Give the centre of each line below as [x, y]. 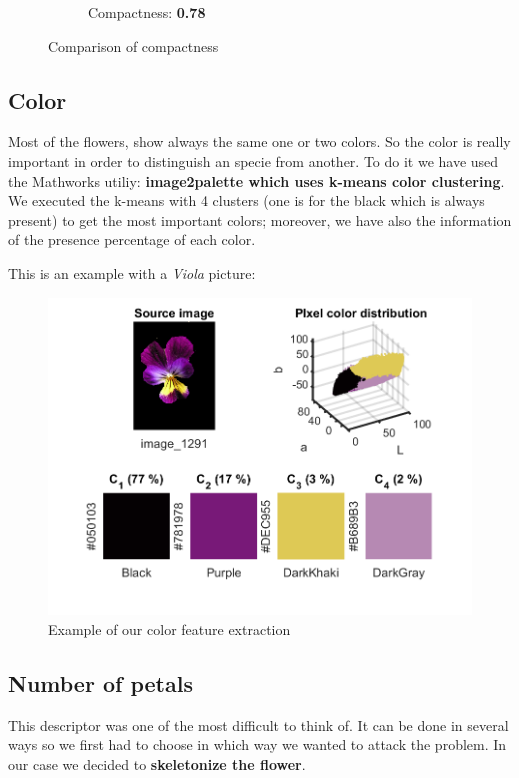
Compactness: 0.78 [147, 12]
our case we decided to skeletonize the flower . [157, 764]
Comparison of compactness [133, 45]
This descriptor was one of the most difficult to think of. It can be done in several [258, 724]
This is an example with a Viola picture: [132, 272]
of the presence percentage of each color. [132, 239]
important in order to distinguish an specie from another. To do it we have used [253, 160]
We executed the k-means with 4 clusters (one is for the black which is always [246, 200]
